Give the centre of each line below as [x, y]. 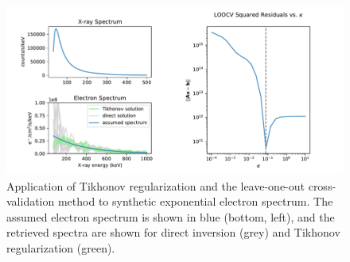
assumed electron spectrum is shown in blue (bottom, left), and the [171, 216]
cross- [322, 185]
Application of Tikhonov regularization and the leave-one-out [156, 185]
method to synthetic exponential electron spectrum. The [195, 201]
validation [31, 201]
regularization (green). [61, 247]
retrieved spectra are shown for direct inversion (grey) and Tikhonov [173, 232]
